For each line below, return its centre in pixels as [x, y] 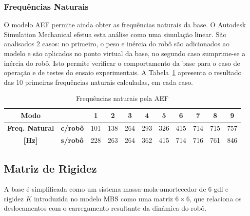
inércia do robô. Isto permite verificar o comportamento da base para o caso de [122, 63]
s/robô [72, 140]
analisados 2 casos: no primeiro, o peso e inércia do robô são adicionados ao [117, 44]
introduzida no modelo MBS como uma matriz [104, 198]
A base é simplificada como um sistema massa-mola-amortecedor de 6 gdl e [116, 188]
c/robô [72, 128]
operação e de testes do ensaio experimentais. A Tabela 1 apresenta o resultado [123, 72]
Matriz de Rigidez [50, 168]
